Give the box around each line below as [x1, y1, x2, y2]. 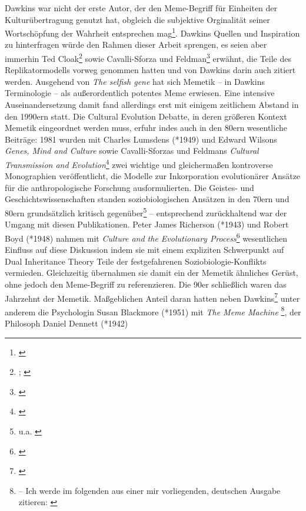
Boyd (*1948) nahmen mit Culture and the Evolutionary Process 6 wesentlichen [5, 230, 288, 244]
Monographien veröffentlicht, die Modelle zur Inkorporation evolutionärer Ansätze [5, 170, 301, 182]
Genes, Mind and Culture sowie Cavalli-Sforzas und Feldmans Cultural [5, 144, 259, 157]
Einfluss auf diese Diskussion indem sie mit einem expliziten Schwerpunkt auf [5, 243, 284, 256]
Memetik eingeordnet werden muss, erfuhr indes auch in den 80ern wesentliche [5, 121, 287, 134]
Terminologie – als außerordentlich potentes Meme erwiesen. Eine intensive [5, 87, 275, 99]
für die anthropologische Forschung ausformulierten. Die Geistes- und [5, 181, 254, 193]
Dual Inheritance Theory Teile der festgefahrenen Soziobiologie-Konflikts [5, 255, 267, 267]
